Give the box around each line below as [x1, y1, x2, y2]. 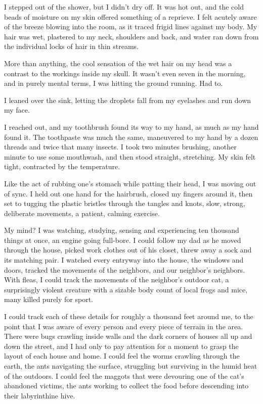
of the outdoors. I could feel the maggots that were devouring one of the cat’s [4, 370, 244, 381]
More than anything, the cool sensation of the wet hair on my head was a [4, 58, 232, 68]
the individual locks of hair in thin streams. [4, 41, 139, 52]
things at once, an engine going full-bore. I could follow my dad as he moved [4, 234, 241, 245]
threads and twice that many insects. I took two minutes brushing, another [4, 141, 237, 152]
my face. [4, 105, 30, 115]
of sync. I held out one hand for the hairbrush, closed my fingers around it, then [4, 188, 253, 198]
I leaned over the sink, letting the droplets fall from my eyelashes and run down [4, 94, 251, 105]
